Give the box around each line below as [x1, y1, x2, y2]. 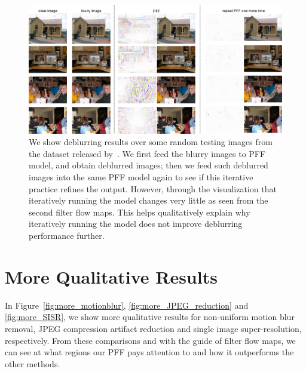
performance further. [29, 229, 105, 242]
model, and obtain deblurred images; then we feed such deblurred [29, 159, 268, 171]
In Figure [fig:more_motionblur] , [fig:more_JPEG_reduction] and [5, 299, 249, 311]
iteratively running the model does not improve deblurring [29, 217, 243, 230]
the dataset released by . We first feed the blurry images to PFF [29, 147, 266, 159]
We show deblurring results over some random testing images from [29, 136, 273, 148]
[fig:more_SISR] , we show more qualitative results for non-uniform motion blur [5, 310, 295, 323]
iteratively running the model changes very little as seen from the [29, 194, 268, 207]
